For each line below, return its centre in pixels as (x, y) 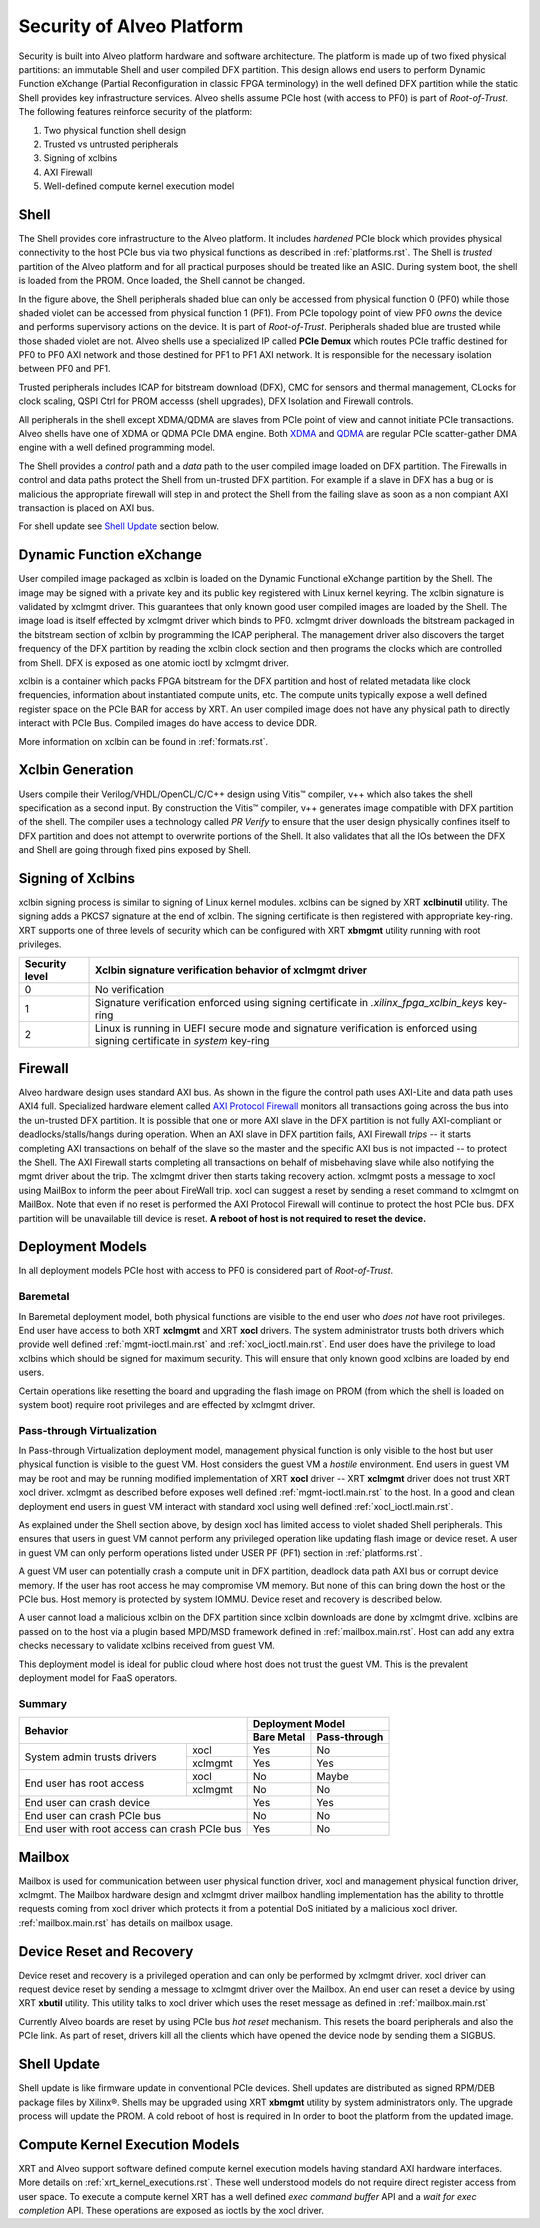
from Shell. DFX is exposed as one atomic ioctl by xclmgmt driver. (154, 662)
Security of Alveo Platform (131, 26)
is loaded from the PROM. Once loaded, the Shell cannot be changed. (161, 281)
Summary (43, 1703)
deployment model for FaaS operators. (98, 1677)
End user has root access (84, 1783)
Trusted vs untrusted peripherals (111, 144)
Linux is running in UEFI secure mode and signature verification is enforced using (286, 1028)
